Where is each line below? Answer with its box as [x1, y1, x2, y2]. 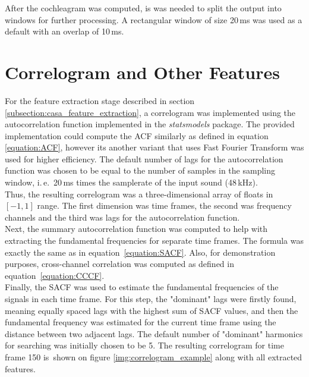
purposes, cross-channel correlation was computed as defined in [5, 257, 234, 270]
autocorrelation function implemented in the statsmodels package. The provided [5, 118, 295, 130]
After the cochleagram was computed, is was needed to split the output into [5, 2, 282, 14]
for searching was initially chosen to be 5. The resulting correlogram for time [5, 339, 284, 351]
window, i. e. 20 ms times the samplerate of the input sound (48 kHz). [5, 176, 258, 188]
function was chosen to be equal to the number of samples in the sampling [5, 164, 276, 177]
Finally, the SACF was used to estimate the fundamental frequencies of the [5, 281, 279, 293]
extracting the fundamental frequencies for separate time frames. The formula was [5, 234, 304, 247]
